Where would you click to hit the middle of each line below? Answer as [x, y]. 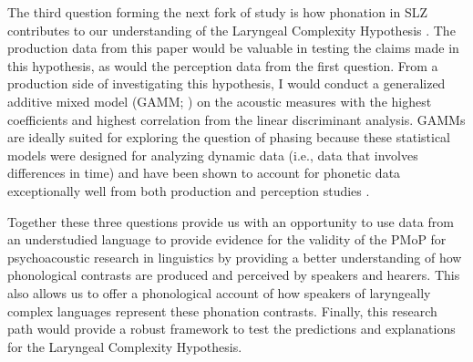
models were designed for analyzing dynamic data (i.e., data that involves [213, 155]
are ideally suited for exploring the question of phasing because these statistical [229, 137]
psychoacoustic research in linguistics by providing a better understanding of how [235, 257]
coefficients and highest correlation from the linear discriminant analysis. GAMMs [236, 119]
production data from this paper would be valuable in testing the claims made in [233, 48]
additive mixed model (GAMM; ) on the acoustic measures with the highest [220, 101]
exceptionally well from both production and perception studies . [189, 190]
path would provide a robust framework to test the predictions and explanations [231, 329]
